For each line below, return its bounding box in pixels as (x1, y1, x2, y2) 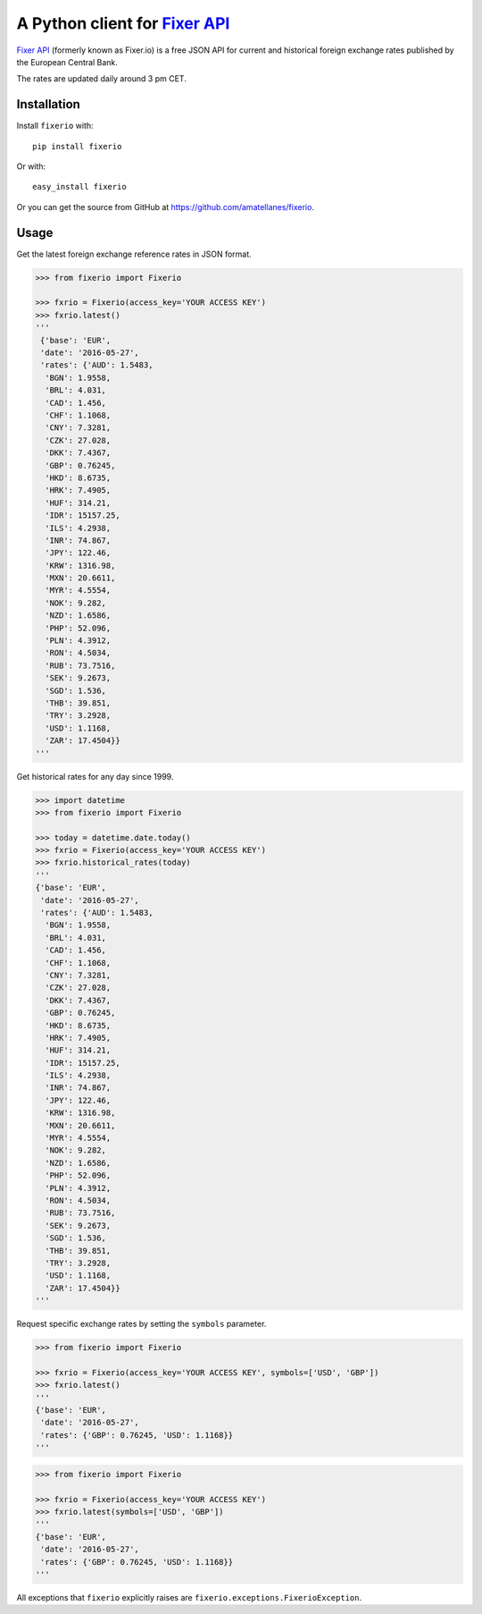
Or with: (16, 161, 46, 172)
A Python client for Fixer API (16, 13, 230, 33)
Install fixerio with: (16, 121, 94, 131)
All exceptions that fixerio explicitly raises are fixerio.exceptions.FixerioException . (16, 1592, 361, 1602)
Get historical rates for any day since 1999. (16, 771, 174, 782)
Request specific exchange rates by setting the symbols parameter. (16, 1319, 267, 1330)
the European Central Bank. (16, 56, 118, 67)
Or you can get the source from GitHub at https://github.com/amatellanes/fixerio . (16, 201, 314, 212)
